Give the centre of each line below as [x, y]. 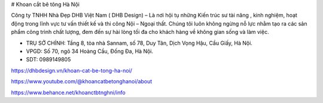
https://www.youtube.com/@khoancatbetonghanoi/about [82, 82]
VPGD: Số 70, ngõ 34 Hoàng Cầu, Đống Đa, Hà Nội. [90, 51]
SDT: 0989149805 [48, 60]
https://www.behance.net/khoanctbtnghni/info [68, 92]
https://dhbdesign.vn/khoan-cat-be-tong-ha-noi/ [72, 70]
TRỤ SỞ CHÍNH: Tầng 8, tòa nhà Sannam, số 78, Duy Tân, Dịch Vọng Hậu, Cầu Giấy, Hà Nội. [139, 43]
